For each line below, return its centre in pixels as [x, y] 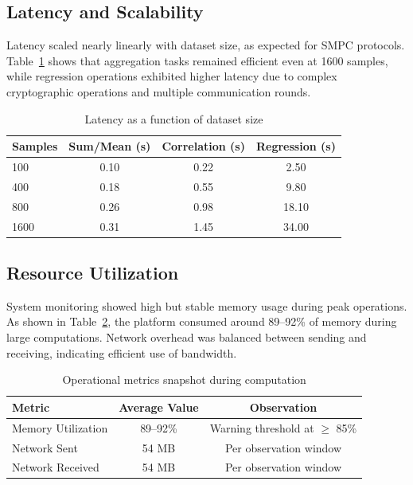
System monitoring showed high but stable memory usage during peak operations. [207, 305]
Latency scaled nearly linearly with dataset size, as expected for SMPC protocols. [206, 45]
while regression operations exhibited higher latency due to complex [172, 76]
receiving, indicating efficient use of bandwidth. [122, 352]
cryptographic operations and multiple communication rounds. [159, 91]
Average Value [159, 407]
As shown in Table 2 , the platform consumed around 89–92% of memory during [202, 321]
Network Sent [45, 447]
